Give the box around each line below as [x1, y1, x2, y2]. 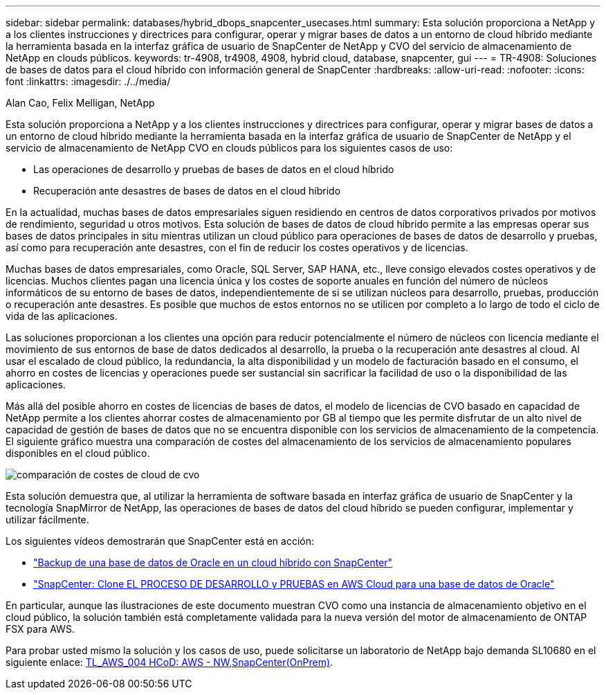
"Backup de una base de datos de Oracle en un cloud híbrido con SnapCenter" [33, 557, 393, 568]
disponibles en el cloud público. [6, 447, 150, 459]
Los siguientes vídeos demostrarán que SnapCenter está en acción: [6, 535, 315, 547]
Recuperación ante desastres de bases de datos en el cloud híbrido [33, 185, 341, 197]
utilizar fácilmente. [6, 514, 89, 525]
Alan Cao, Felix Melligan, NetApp [6, 97, 155, 109]
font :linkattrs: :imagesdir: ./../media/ [6, 75, 171, 87]
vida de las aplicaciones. [6, 310, 118, 322]
